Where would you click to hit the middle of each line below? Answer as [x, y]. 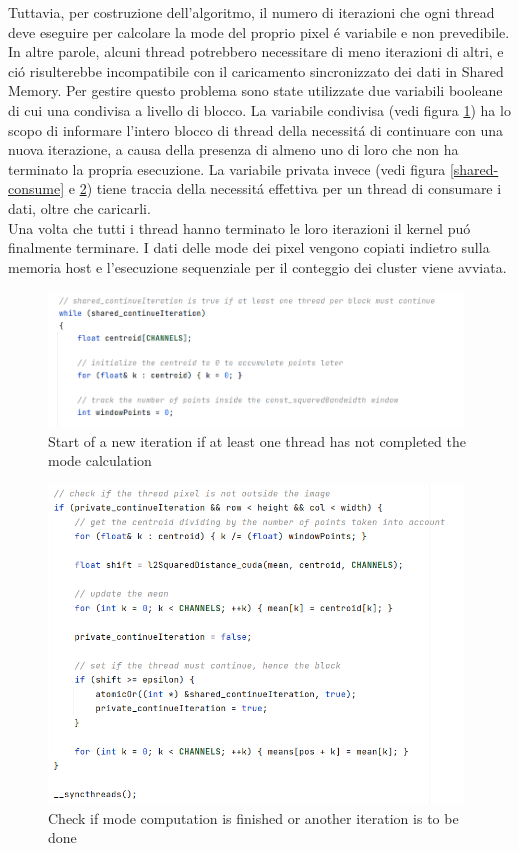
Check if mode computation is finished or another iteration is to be [253, 817]
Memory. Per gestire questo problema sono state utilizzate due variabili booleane [255, 90]
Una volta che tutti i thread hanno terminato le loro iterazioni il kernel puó [239, 227]
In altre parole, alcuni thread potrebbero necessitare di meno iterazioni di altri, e [256, 51]
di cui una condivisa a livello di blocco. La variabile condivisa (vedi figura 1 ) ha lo [259, 109]
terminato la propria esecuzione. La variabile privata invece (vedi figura [227, 168]
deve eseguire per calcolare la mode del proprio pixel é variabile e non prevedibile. [259, 31]
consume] [36, 188]
